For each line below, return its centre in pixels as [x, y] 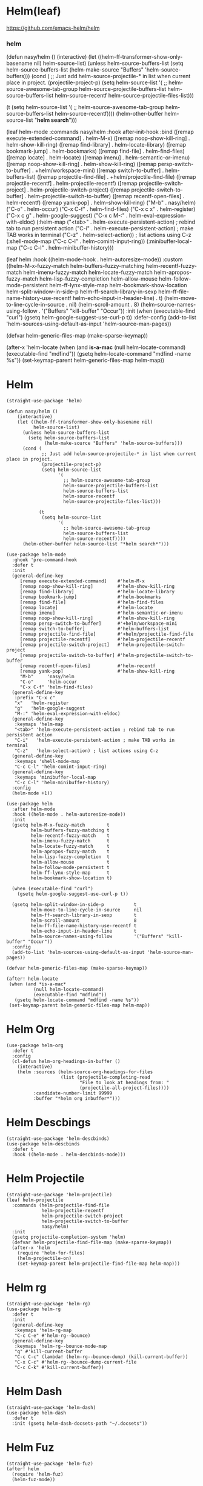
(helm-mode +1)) [32, 793]
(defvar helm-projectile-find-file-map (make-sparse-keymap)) [92, 1242]
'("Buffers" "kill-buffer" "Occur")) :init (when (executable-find [118, 311]
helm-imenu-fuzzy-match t [70, 841]
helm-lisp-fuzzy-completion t [70, 857]
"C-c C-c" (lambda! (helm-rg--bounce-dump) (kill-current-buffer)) [101, 1357]
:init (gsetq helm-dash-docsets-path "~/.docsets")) [80, 1423]
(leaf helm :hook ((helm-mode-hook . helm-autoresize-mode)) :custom [95, 259]
